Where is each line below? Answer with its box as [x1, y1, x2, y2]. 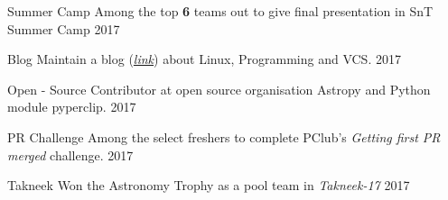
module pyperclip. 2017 [7, 97, 136, 116]
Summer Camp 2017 [7, 19, 120, 38]
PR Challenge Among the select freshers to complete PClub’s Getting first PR [7, 127, 441, 146]
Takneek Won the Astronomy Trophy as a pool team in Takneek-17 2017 [7, 176, 410, 195]
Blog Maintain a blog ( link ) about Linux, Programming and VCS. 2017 [7, 50, 401, 68]
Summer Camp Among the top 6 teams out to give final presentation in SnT [7, 2, 434, 20]
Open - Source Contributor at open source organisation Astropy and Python [7, 79, 431, 98]
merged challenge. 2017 [7, 145, 134, 164]
